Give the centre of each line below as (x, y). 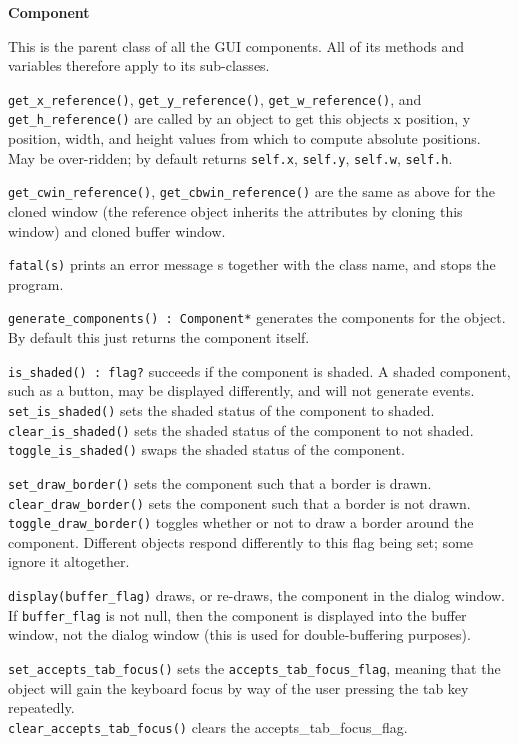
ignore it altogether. (69, 561)
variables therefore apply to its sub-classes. (139, 65)
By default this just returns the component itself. (159, 337)
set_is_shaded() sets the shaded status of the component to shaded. (221, 409)
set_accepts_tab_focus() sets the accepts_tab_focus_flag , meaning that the (254, 667)
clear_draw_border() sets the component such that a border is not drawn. (239, 502)
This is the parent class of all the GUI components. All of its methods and (236, 45)
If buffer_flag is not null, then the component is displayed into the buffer (237, 614)
